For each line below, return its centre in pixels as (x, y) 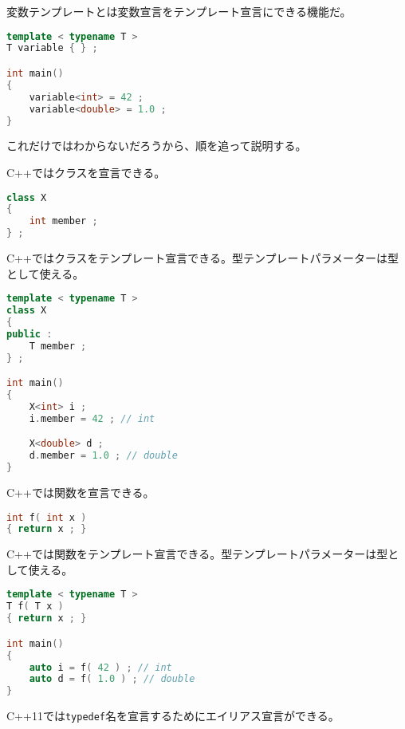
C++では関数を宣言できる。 (81, 492)
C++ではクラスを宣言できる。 (86, 172)
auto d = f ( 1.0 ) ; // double (112, 679)
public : (29, 334)
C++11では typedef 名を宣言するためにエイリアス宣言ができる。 (173, 716)
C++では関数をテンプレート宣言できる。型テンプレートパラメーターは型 (197, 554)
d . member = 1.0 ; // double (103, 456)
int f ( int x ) (47, 517)
